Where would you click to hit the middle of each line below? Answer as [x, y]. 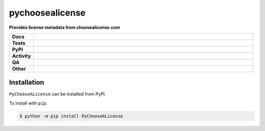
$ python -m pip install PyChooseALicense [71, 116]
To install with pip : [28, 103]
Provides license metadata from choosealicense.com [65, 27]
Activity [22, 56]
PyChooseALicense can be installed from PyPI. [58, 94]
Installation [26, 82]
